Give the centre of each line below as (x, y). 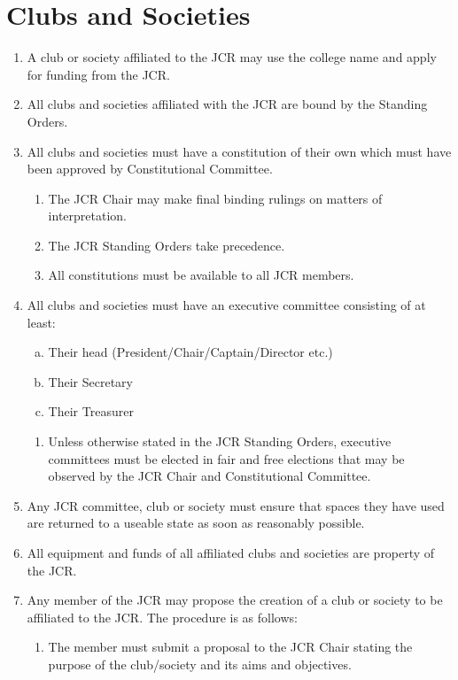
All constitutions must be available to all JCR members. (201, 275)
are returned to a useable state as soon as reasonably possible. (196, 523)
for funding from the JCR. (98, 74)
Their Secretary (90, 381)
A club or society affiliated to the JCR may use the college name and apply (232, 57)
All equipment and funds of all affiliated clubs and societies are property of (231, 552)
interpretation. (87, 216)
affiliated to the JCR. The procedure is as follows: (162, 617)
